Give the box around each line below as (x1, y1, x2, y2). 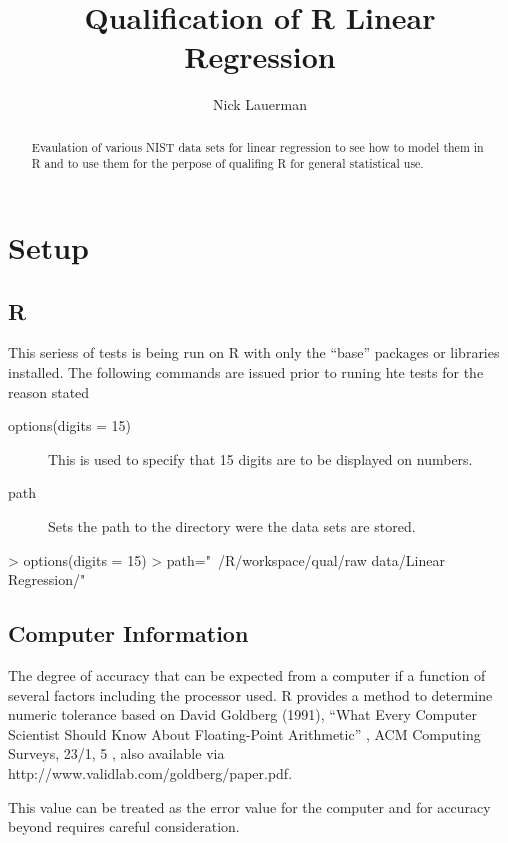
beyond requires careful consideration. (8, 816, 240, 837)
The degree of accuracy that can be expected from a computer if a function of (8, 664, 486, 685)
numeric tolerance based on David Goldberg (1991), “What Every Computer (8, 704, 477, 725)
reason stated (8, 381, 90, 402)
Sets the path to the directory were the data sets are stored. (48, 515, 416, 536)
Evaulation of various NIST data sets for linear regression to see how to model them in (31, 138, 484, 155)
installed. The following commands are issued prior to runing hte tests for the (8, 362, 484, 382)
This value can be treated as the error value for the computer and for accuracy (8, 796, 491, 817)
